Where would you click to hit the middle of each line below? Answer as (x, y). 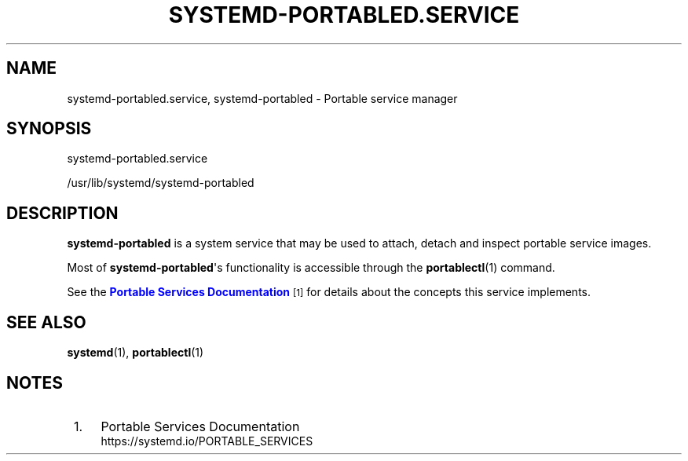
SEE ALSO (46, 322)
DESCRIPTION (62, 213)
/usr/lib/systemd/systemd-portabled (161, 183)
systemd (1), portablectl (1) (135, 353)
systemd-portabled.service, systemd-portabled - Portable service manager (262, 98)
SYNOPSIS (49, 129)
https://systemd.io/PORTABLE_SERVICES (207, 441)
